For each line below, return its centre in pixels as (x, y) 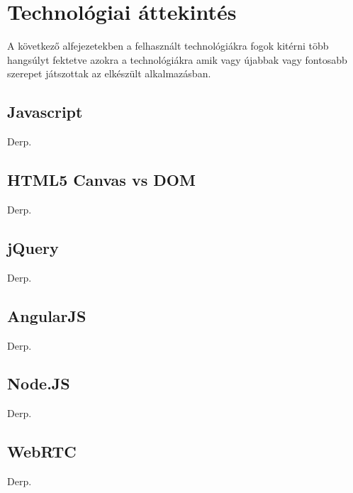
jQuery (33, 247)
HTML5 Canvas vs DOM (101, 180)
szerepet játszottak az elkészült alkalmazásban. (109, 73)
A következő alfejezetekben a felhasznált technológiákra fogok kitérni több (168, 46)
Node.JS (39, 383)
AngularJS (47, 315)
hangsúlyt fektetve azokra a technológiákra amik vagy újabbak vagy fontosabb (177, 59)
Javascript (45, 112)
